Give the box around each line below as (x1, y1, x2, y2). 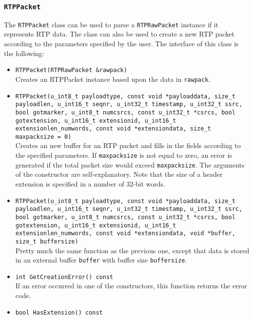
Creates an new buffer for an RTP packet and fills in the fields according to (15, 140, 241, 150)
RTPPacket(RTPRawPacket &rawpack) (15, 67, 127, 74)
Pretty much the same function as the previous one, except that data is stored (15, 245, 250, 255)
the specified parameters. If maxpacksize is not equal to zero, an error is (15, 150, 232, 160)
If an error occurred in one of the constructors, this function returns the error (15, 281, 247, 291)
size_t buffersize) (15, 238, 78, 245)
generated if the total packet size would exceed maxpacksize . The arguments (15, 159, 245, 169)
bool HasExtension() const (15, 309, 103, 316)
